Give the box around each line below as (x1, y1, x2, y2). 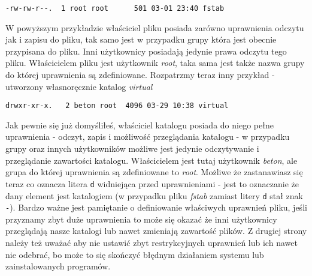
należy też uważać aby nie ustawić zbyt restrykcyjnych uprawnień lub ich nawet (5, 236, 298, 248)
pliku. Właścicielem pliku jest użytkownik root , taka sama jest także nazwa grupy (5, 56, 305, 69)
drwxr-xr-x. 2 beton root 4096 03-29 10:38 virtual (5, 101, 229, 110)
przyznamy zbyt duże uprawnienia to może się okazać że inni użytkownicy (5, 212, 277, 225)
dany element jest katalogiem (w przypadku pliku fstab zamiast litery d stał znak (5, 189, 304, 202)
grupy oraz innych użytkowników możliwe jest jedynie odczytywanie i (5, 142, 259, 155)
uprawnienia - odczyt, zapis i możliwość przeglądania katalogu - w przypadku (5, 130, 290, 143)
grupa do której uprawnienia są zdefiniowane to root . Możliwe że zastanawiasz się (5, 166, 303, 178)
